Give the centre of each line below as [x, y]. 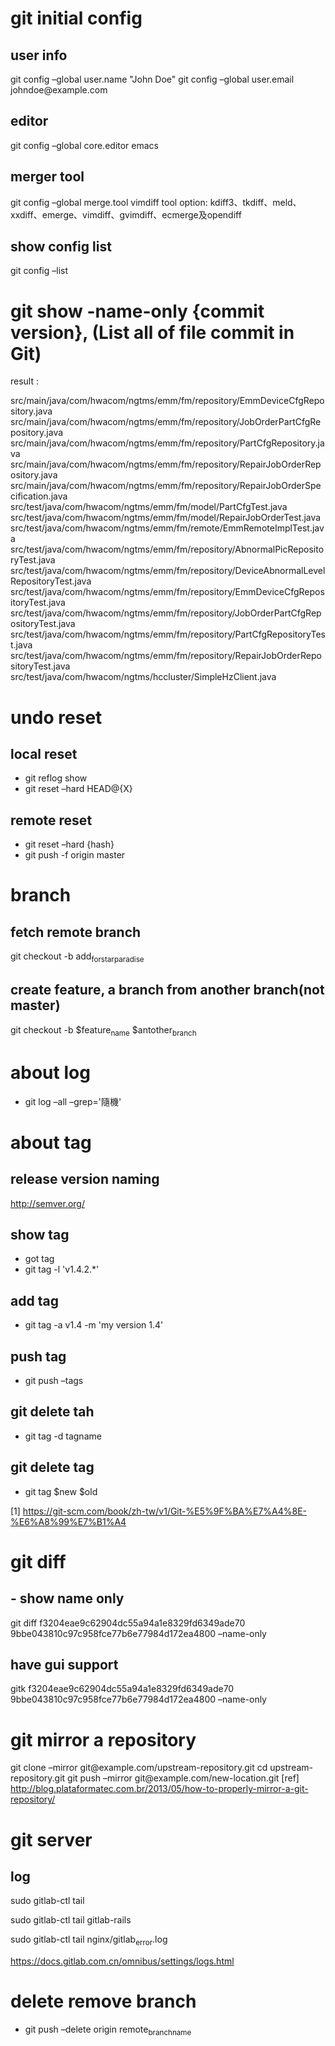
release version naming [85, 1179]
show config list [61, 247]
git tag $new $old [61, 1491]
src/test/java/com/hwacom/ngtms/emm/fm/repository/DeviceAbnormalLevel [168, 571]
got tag [39, 1259]
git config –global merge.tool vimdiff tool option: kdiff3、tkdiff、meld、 [156, 202]
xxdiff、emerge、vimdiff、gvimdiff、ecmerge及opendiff [126, 214]
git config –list [39, 271]
